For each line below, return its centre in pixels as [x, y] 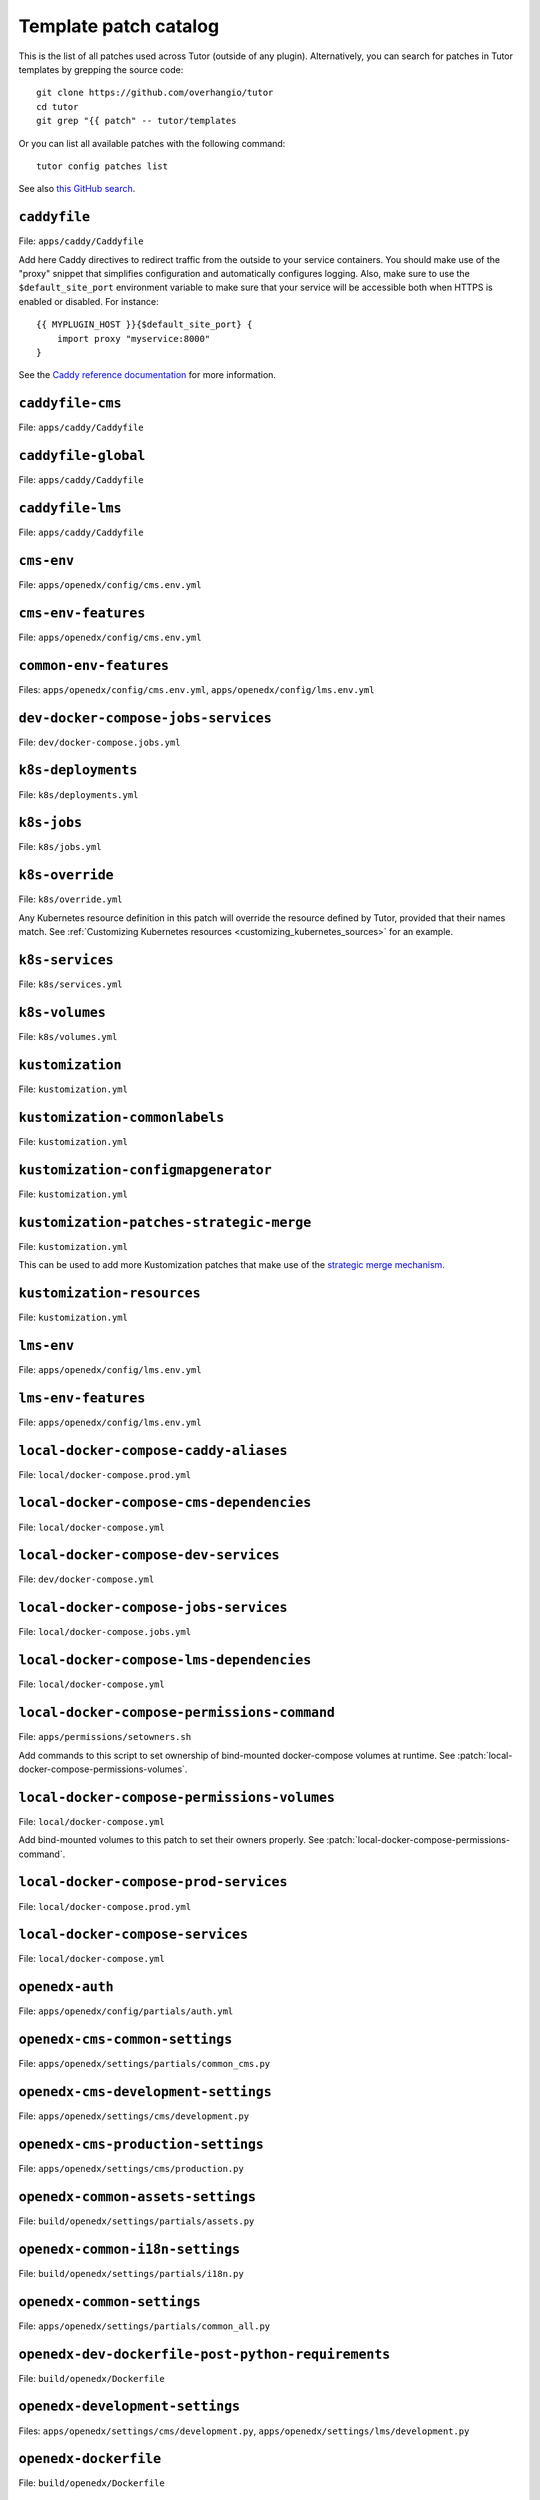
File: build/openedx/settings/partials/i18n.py [131, 2273]
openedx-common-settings [109, 2301]
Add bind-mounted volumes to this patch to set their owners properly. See [171, 1840]
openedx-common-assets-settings [137, 2196]
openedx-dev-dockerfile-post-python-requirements [204, 2354]
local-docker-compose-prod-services [153, 1882]
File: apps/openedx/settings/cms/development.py [134, 2116]
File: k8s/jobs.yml [60, 847]
